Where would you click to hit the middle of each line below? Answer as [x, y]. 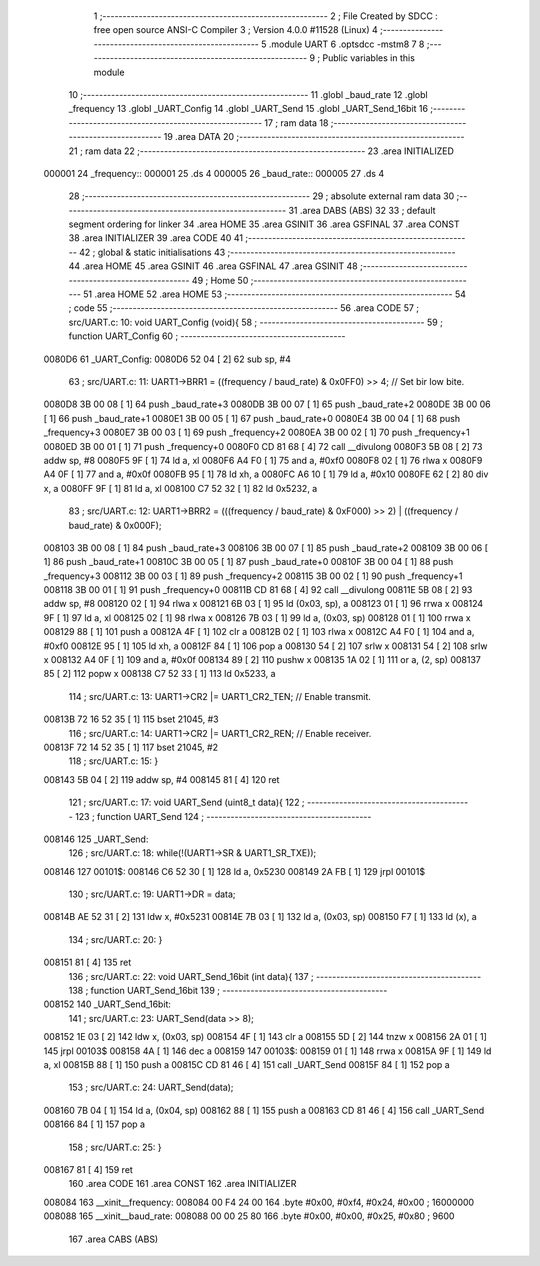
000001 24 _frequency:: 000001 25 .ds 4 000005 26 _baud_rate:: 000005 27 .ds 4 [214, 173]
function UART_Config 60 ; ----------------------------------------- [207, 336]
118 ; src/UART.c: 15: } [113, 761]
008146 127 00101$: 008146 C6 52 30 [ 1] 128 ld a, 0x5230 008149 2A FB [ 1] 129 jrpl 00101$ [234, 871]
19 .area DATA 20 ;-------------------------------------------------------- [314, 137]
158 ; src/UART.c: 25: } [115, 1147]
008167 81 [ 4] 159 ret [88, 1169]
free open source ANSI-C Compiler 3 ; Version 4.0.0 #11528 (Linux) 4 [236, 30]
